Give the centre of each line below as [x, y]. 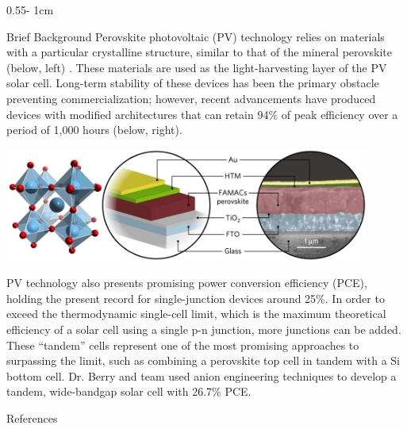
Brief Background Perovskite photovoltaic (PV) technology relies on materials [196, 36]
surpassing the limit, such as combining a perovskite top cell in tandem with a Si [203, 360]
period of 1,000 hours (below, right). [94, 130]
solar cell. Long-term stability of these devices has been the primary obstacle [193, 83]
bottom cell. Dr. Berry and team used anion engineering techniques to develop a [202, 375]
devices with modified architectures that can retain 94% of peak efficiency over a [202, 114]
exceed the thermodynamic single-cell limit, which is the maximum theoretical [196, 314]
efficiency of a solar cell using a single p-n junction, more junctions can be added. [204, 329]
